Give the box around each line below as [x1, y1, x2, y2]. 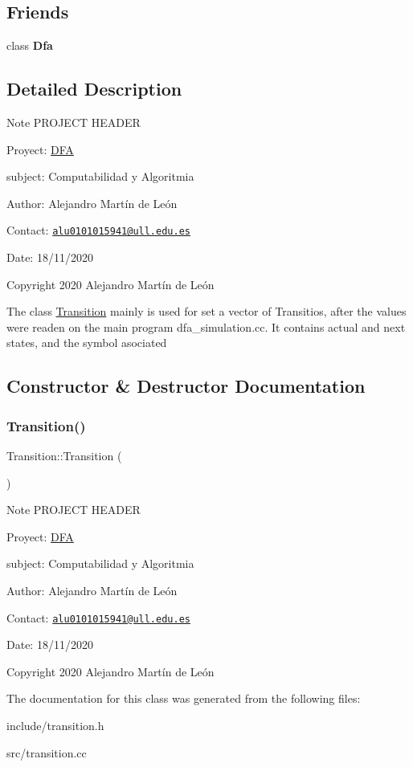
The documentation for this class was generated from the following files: [6, 690, 361, 707]
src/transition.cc [6, 744, 87, 761]
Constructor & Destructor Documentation [6, 373, 366, 398]
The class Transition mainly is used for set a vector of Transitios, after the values [6, 303, 407, 320]
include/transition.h [6, 717, 104, 733]
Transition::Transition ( [6, 447, 122, 463]
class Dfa [6, 37, 53, 54]
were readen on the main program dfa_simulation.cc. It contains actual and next [6, 318, 406, 335]
